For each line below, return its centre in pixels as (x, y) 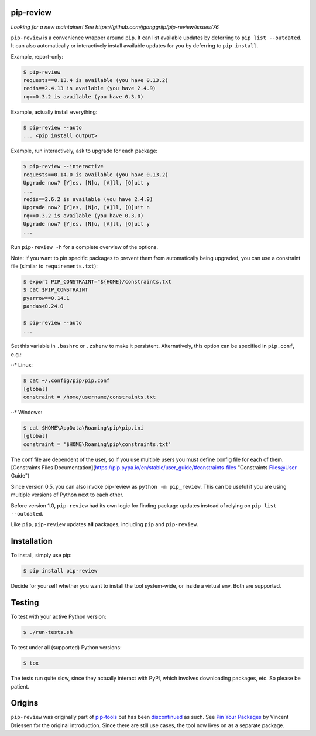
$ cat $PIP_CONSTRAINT (56, 290)
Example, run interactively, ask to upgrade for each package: (84, 151)
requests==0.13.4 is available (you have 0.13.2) (96, 80)
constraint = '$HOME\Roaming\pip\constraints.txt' (97, 444)
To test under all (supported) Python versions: (66, 648)
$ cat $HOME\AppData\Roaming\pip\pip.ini (83, 427)
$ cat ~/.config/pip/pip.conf (66, 381)
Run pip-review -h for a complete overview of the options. (84, 247)
